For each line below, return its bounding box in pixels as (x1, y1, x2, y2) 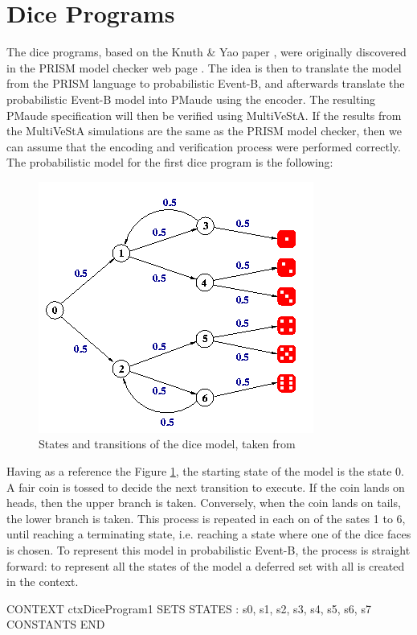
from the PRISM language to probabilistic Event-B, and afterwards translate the (6, 75, 405, 92)
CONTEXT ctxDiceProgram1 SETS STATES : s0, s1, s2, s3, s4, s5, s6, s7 (6, 600, 371, 616)
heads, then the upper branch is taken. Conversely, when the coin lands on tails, (6, 494, 401, 511)
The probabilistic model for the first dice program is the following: (6, 154, 333, 171)
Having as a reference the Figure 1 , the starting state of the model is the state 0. (6, 463, 404, 480)
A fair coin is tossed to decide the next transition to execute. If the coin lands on (6, 478, 405, 495)
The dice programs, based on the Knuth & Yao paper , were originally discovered (6, 43, 407, 60)
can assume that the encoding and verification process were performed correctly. (6, 138, 401, 155)
